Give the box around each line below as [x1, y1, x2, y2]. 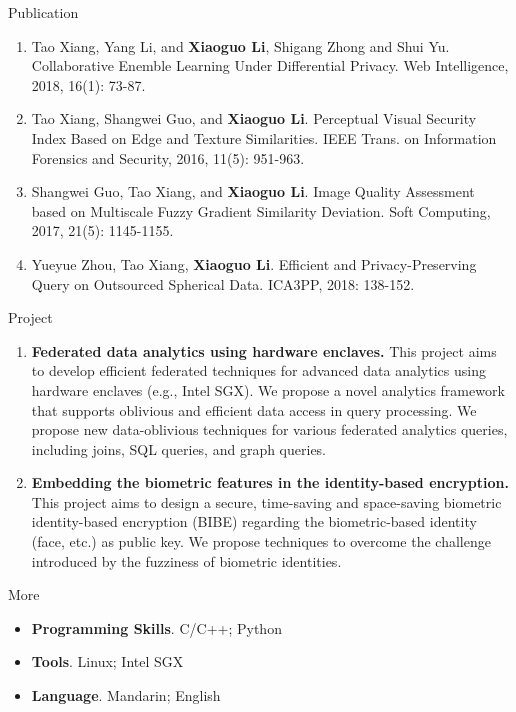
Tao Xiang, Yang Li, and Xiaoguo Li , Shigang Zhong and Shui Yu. [31, 35, 450, 56]
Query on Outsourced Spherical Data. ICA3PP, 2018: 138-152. [31, 273, 415, 294]
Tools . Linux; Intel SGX [31, 651, 184, 672]
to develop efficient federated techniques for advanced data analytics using [31, 360, 486, 381]
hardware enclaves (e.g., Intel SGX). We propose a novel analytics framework [31, 379, 505, 400]
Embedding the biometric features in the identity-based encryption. [31, 472, 509, 493]
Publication [8, 2, 79, 22]
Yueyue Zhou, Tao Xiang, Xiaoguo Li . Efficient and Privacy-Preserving [31, 253, 477, 274]
